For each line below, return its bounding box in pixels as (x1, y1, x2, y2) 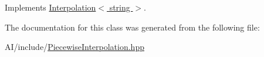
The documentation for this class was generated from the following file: (5, 21, 260, 33)
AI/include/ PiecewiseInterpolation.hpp (5, 41, 144, 53)
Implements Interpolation (5, 1, 96, 13)
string (109, 1, 130, 13)
